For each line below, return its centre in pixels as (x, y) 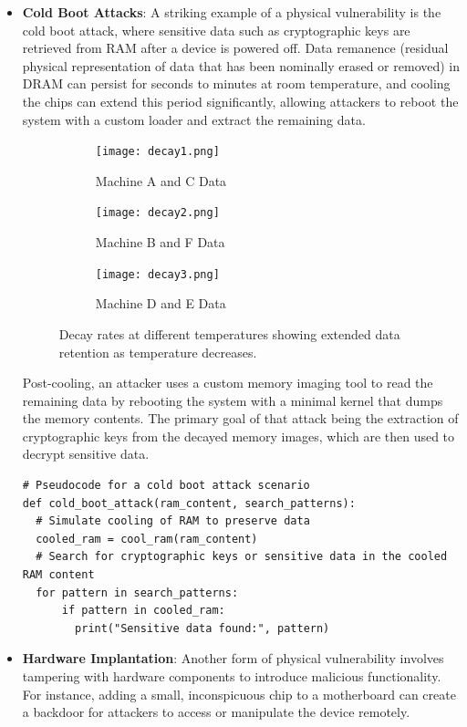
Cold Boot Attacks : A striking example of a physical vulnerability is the (232, 12)
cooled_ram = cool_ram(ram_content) (147, 539)
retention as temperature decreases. (158, 352)
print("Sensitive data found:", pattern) (202, 628)
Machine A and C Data (161, 180)
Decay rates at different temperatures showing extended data (229, 333)
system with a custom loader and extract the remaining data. (194, 119)
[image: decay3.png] (157, 274)
